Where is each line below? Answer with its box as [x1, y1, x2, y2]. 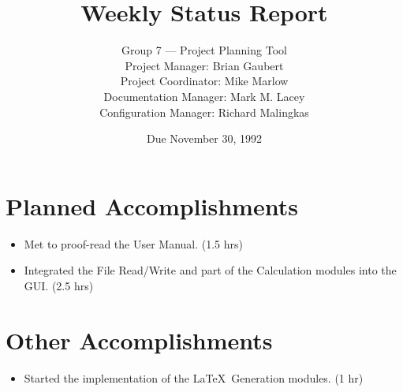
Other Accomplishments [6, 323, 273, 356]
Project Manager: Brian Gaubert [125, 57, 284, 73]
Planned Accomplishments [6, 189, 298, 222]
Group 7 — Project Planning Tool [121, 42, 287, 58]
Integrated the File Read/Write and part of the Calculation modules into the [24, 262, 397, 278]
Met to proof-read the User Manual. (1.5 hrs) [24, 235, 244, 252]
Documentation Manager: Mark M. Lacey [103, 88, 305, 104]
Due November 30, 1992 [146, 130, 263, 147]
